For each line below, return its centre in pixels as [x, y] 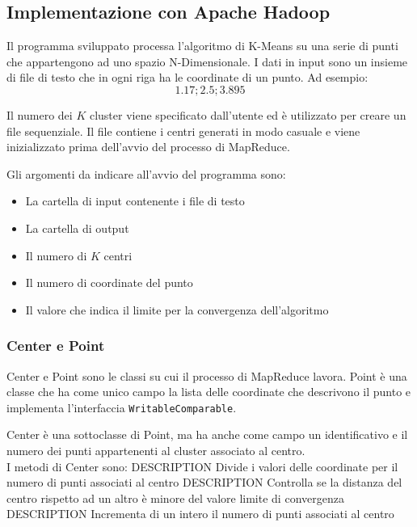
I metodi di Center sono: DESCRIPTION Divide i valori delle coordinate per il [202, 466]
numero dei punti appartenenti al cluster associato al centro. [156, 450]
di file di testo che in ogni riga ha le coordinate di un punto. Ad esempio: [187, 77]
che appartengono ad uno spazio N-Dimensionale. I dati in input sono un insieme [207, 61]
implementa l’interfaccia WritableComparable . [122, 407]
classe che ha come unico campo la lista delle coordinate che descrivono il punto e [209, 392]
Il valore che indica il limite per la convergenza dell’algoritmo [177, 309]
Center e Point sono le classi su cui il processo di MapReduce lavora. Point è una [207, 375]
